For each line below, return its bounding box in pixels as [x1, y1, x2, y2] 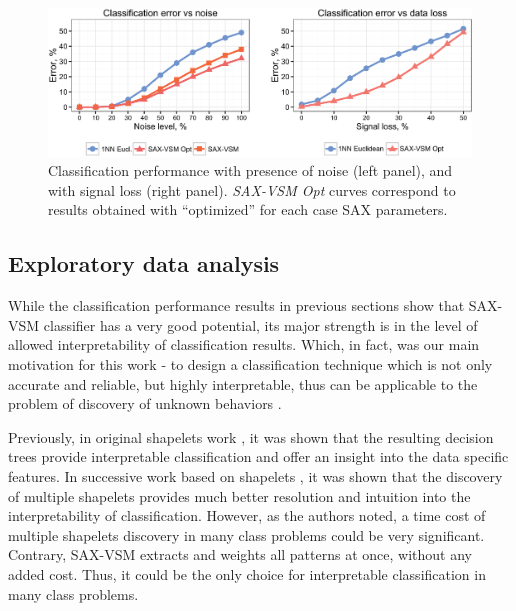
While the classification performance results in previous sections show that [8, 295, 465, 316]
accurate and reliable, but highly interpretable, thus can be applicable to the [8, 373, 478, 394]
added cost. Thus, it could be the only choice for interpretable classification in [8, 563, 486, 584]
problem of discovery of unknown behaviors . [8, 393, 282, 414]
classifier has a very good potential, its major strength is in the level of [43, 314, 478, 335]
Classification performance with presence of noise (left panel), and [48, 160, 453, 181]
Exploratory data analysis [8, 248, 280, 279]
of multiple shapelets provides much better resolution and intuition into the [8, 485, 471, 506]
